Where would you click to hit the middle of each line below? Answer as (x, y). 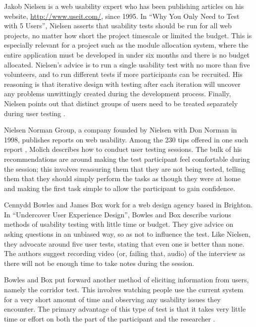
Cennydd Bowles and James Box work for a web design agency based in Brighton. (128, 205)
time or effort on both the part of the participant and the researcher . (110, 318)
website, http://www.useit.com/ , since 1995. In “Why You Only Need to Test (122, 16)
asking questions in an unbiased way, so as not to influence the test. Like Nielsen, (127, 234)
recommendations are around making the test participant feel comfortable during (127, 159)
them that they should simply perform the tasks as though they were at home (122, 178)
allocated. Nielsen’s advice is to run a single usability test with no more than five (127, 64)
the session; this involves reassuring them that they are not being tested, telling (125, 168)
